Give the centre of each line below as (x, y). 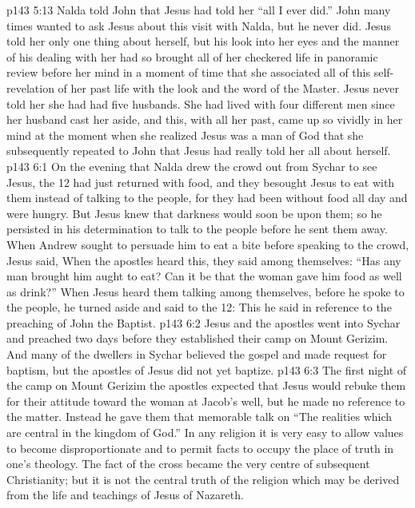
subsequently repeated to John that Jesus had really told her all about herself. (199, 151)
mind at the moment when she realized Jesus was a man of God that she (185, 135)
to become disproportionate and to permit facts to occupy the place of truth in (200, 448)
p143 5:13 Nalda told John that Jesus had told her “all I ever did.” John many (199, 10)
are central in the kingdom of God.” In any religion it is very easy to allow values (205, 433)
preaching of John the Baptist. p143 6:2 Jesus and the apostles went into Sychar (204, 322)
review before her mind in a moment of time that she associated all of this (188, 72)
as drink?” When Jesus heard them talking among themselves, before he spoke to (206, 291)
